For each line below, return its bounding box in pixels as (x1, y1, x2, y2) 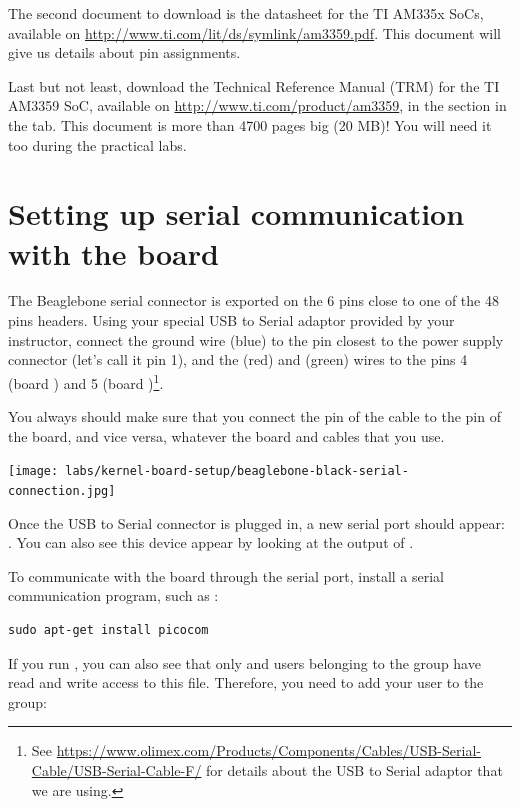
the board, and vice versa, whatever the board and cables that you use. (8, 425, 445, 446)
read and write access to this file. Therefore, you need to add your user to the (8, 672, 484, 693)
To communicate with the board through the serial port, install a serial (8, 565, 445, 586)
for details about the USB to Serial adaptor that (206, 759, 503, 780)
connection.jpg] (8, 483, 116, 498)
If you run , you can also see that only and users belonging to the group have (8, 652, 481, 673)
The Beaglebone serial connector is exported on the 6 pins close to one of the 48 (8, 290, 499, 311)
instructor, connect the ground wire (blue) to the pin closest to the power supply (8, 329, 504, 350)
